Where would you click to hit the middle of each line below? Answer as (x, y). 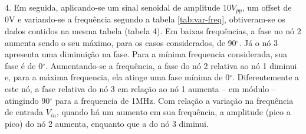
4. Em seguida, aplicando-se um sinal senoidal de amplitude (113, 7)
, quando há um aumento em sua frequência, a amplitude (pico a (173, 112)
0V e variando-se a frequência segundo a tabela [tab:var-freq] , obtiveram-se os (145, 19)
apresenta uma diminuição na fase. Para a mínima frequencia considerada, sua (146, 54)
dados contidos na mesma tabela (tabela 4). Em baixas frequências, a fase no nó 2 (153, 31)
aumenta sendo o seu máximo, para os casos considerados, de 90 (121, 42)
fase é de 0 (24, 65)
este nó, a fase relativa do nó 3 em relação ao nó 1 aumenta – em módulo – (140, 89)
